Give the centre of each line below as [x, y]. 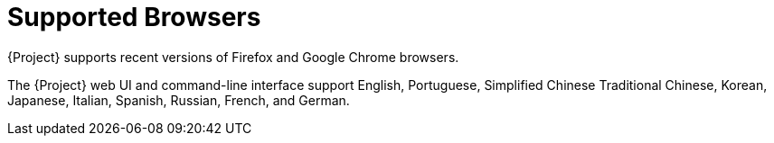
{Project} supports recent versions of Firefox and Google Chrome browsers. [233, 57]
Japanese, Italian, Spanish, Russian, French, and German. [179, 100]
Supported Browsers [134, 17]
